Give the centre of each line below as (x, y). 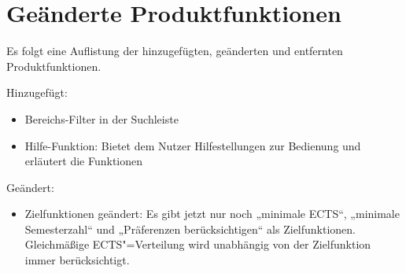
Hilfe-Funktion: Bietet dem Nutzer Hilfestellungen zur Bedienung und (193, 145)
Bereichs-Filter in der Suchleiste (101, 118)
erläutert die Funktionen (84, 161)
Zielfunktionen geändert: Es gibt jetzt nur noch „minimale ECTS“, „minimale (212, 214)
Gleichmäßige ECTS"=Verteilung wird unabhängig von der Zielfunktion (198, 244)
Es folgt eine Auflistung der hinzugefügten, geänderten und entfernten (175, 51)
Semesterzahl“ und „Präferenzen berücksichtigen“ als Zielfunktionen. (190, 229)
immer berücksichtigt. (77, 260)
